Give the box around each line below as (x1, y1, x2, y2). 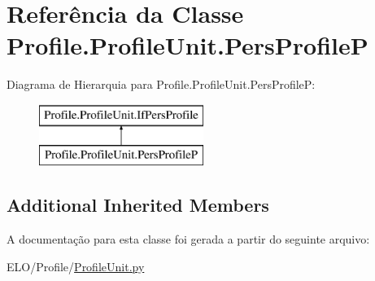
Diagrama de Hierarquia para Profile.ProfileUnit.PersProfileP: (7, 76, 316, 93)
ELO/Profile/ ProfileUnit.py (7, 257, 145, 274)
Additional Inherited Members (7, 192, 269, 217)
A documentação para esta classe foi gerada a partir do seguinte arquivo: (7, 231, 370, 248)
